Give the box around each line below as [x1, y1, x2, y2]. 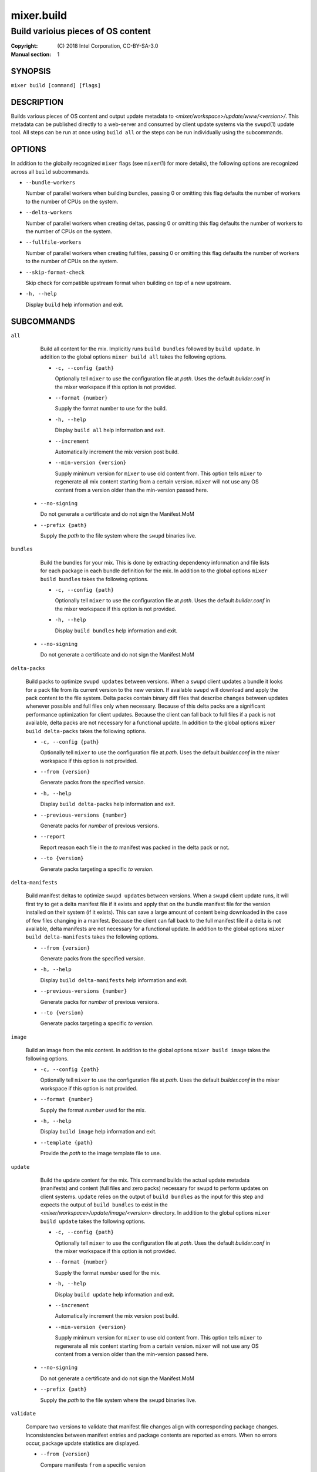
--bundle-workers [25, 180, 76, 186]
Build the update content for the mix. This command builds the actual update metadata [40, 1176, 249, 1183]
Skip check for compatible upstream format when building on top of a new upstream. [25, 279, 231, 286]
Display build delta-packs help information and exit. [40, 801, 176, 808]
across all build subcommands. [11, 168, 90, 175]
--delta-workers [25, 209, 73, 216]
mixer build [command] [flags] [11, 82, 101, 88]
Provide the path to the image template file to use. [40, 1150, 161, 1157]
